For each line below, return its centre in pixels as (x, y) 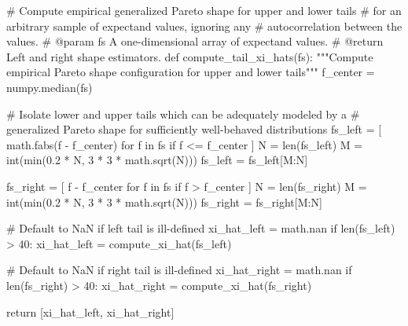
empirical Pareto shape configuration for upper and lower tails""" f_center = (191, 72)
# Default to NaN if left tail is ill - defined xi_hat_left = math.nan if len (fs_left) (201, 228)
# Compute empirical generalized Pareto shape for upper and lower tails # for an (204, 10)
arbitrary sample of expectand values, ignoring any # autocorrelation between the (204, 26)
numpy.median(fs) (50, 87)
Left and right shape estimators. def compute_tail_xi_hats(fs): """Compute (190, 56)
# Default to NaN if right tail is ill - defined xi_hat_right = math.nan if (179, 270)
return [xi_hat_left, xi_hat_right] (90, 311)
